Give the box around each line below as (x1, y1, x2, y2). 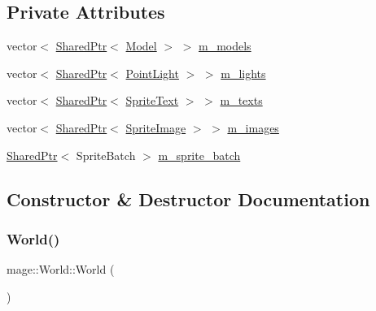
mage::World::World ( (7, 261, 115, 278)
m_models (199, 37, 251, 54)
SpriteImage (125, 119, 186, 136)
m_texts (220, 92, 263, 109)
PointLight (125, 64, 179, 81)
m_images (227, 119, 279, 136)
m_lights (221, 64, 266, 81)
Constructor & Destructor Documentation (7, 186, 370, 211)
